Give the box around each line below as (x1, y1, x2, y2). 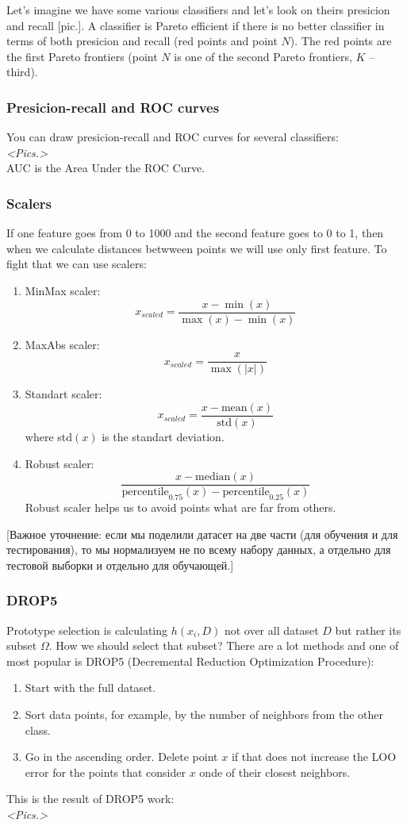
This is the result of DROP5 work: (6, 790, 175, 807)
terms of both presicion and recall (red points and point (6, 33, 278, 49)
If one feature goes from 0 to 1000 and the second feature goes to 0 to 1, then (6, 225, 384, 241)
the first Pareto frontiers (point (6, 48, 158, 64)
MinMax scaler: (25, 282, 101, 298)
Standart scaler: (25, 386, 102, 402)
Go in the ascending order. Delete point (25, 748, 218, 765)
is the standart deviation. (102, 428, 225, 444)
